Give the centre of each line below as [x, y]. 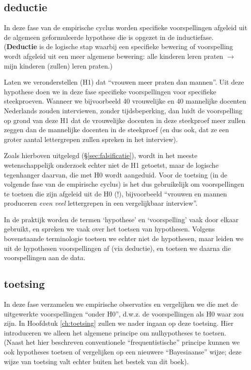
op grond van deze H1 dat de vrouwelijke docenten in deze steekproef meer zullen [125, 120]
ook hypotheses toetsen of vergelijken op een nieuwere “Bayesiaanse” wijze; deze [123, 352]
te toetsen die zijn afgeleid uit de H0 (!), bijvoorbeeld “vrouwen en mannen [116, 193]
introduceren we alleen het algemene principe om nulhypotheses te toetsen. [115, 332]
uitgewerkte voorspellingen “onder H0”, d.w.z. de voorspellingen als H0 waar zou [124, 313]
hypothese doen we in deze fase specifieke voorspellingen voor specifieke [110, 91]
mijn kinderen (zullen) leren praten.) [58, 65]
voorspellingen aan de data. [45, 257]
